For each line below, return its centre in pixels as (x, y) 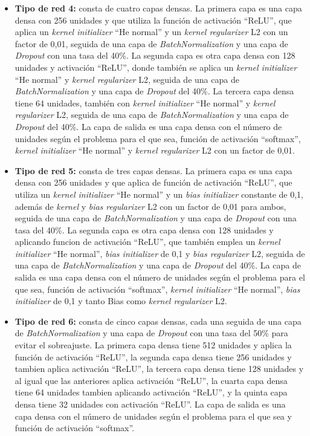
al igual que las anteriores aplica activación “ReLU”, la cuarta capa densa (151, 380)
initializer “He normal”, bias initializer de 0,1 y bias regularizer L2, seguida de (160, 253)
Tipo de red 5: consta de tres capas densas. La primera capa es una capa (153, 170)
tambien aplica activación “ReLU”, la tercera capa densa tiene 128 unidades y (159, 369)
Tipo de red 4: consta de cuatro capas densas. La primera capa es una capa (158, 8)
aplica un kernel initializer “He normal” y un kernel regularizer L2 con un (151, 32)
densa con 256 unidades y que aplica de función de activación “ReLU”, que (153, 182)
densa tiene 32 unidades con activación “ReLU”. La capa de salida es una (150, 404)
